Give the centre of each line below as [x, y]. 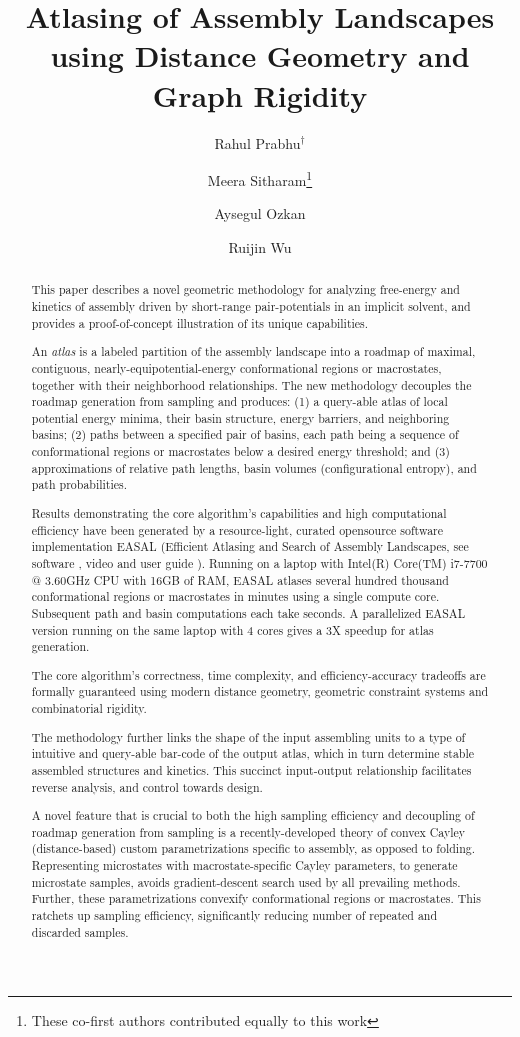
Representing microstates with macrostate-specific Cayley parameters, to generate [244, 865]
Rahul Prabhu [257, 142]
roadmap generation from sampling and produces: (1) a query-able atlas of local [239, 401]
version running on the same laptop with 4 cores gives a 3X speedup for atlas [232, 629]
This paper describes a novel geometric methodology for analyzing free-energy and [245, 289]
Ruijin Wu [260, 246]
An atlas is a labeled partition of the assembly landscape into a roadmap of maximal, [253, 351]
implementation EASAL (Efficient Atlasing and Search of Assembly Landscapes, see [250, 546]
